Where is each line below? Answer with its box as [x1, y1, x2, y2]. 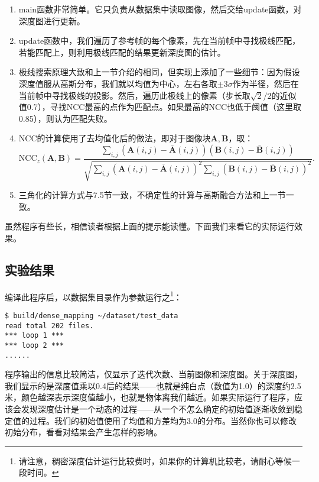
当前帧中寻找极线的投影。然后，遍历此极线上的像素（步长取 [18, 89, 250, 101]
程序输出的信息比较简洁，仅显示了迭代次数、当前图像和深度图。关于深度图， [5, 368, 302, 380]
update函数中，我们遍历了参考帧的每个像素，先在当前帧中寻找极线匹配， [18, 34, 301, 47]
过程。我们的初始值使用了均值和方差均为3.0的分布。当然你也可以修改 [29, 414, 297, 426]
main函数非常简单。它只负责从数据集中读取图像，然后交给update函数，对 [18, 3, 302, 15]
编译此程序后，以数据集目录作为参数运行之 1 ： [5, 289, 182, 303]
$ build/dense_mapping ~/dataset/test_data [5, 311, 178, 320]
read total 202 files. [5, 321, 94, 330]
